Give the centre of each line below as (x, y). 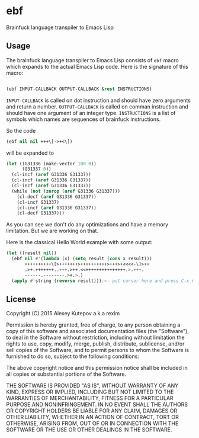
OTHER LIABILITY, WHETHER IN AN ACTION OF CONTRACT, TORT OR (92, 417)
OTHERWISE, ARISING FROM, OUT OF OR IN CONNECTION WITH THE (92, 423)
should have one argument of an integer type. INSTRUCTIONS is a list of (91, 113)
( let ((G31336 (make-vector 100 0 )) (51, 164)
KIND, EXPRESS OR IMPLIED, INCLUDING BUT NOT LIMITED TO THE (90, 392)
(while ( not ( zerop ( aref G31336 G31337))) (66, 191)
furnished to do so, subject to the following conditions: (73, 356)
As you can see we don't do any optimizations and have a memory (87, 225)
